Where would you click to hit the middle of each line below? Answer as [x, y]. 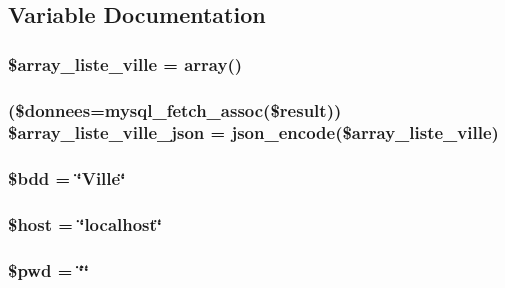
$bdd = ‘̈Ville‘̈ [67, 178]
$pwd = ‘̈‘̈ [48, 270]
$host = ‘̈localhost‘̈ [85, 224]
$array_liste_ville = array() [125, 63]
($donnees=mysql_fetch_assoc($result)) [175, 109]
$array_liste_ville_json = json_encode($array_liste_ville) [253, 132]
